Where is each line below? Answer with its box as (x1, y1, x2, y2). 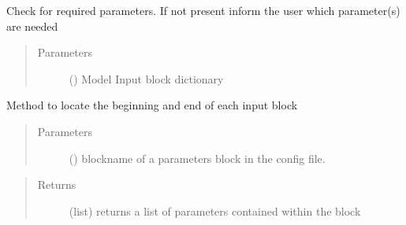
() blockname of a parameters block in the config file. (69, 149, 326, 166)
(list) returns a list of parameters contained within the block (69, 202, 361, 219)
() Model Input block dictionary (69, 70, 224, 87)
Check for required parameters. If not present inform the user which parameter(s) (6, 2, 400, 18)
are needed (6, 17, 58, 34)
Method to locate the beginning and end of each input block (6, 97, 298, 113)
